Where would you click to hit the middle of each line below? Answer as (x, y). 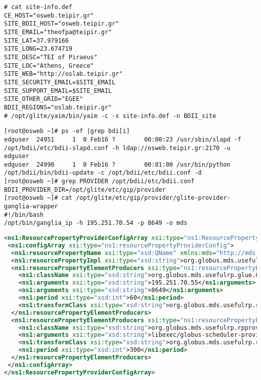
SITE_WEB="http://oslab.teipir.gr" (63, 74)
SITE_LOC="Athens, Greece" (49, 66)
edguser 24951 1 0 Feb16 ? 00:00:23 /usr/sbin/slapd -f (123, 139)
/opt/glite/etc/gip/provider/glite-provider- (153, 198)
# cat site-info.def (38, 7)
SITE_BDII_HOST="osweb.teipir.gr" (62, 24)
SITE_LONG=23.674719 (38, 49)
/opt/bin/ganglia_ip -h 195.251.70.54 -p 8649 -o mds (96, 223)
